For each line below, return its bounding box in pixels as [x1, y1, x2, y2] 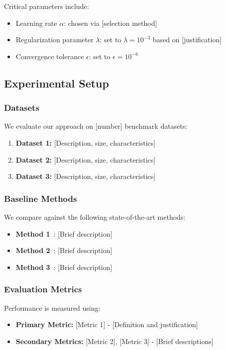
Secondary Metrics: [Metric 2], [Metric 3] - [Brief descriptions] [15, 336, 214, 346]
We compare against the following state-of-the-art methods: [4, 211, 186, 222]
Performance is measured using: [4, 302, 101, 313]
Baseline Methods [4, 192, 77, 204]
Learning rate [15, 17, 57, 28]
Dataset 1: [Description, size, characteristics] [15, 137, 156, 148]
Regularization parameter [15, 34, 94, 45]
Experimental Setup [4, 75, 109, 90]
